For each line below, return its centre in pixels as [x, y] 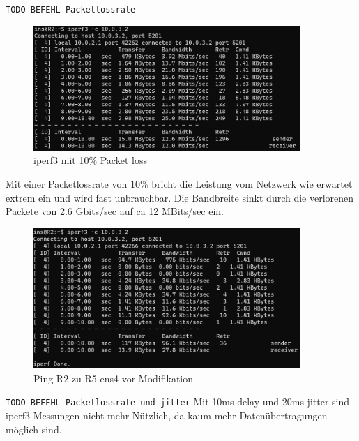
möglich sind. [34, 429]
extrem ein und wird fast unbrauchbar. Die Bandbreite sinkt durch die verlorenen [180, 197]
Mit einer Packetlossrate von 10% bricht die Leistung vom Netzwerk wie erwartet [179, 184]
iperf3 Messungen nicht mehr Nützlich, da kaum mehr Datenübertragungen [167, 415]
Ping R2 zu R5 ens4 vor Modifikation [113, 378]
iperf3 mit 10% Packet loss [90, 160]
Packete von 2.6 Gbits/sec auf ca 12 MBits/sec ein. [115, 211]
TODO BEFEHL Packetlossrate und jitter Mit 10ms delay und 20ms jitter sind [178, 402]
